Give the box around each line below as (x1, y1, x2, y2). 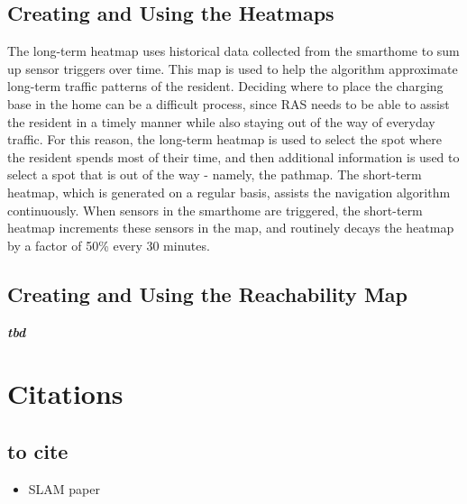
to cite (7, 436, 69, 464)
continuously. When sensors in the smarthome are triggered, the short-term (7, 200, 423, 219)
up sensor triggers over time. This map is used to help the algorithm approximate (7, 59, 458, 78)
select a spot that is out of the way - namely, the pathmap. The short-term (7, 165, 422, 184)
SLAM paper (28, 479, 100, 498)
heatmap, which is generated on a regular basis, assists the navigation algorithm (7, 182, 451, 201)
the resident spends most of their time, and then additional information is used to (7, 147, 460, 166)
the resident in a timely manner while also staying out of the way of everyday (7, 112, 435, 131)
